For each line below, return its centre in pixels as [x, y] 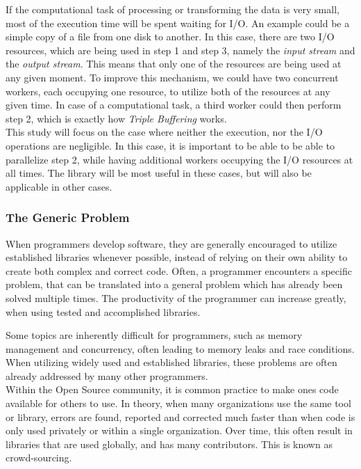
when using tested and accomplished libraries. [103, 311]
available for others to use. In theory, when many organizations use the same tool [178, 403]
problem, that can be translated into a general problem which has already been [174, 284]
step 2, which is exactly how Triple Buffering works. [116, 118]
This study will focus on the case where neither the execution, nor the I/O [164, 132]
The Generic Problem [68, 217]
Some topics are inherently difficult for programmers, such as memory [154, 335]
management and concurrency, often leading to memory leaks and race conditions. [180, 348]
